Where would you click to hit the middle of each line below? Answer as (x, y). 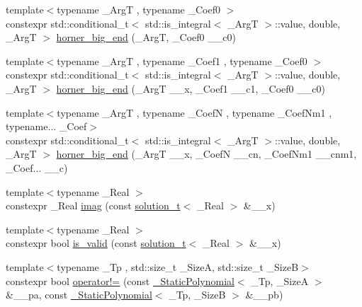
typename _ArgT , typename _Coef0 (138, 9)
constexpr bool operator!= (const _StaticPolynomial (120, 280)
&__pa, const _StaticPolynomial (79, 295)
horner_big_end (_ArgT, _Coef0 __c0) (146, 37)
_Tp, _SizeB (197, 295)
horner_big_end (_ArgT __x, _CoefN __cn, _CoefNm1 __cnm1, (207, 154)
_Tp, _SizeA (280, 280)
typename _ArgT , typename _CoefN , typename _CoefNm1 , (194, 112)
